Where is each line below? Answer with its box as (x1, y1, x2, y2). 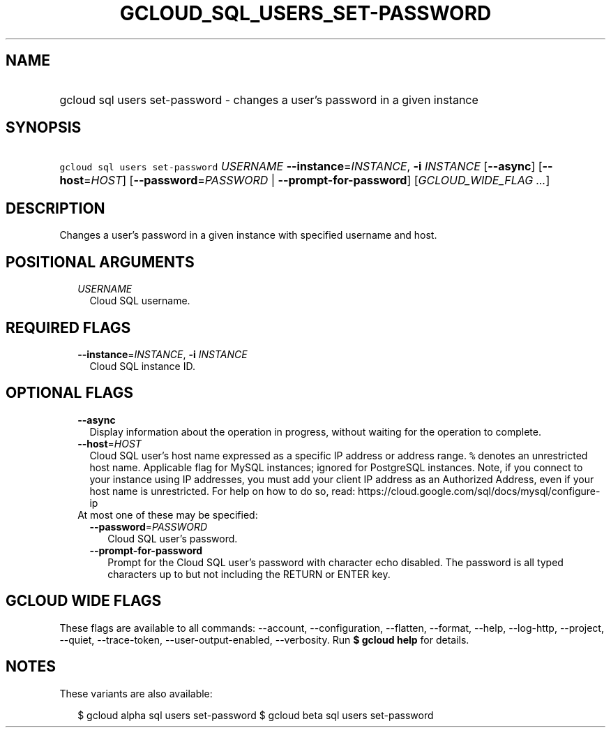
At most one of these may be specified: (77, 508, 258, 521)
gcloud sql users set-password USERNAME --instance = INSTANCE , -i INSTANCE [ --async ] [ (59, 159, 543, 174)
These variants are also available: (59, 687, 213, 699)
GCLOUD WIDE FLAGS (6, 592, 162, 610)
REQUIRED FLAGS (6, 318, 131, 336)
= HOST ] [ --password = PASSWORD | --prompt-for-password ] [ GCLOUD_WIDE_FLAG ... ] (83, 173, 550, 188)
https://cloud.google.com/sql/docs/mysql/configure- (358, 484, 601, 497)
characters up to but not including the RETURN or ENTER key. (107, 568, 391, 580)
